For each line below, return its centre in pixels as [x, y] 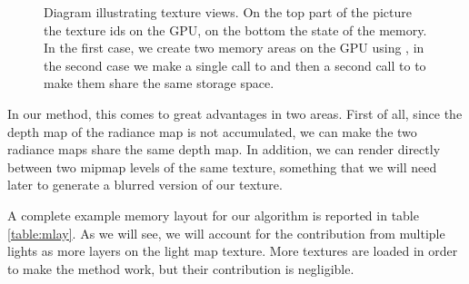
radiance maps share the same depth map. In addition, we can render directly [224, 149]
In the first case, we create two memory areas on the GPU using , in [234, 48]
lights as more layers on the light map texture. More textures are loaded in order [233, 251]
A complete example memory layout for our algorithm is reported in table [213, 215]
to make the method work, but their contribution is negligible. [181, 268]
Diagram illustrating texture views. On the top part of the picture [228, 12]
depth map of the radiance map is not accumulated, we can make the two [212, 131]
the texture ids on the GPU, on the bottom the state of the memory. [235, 29]
